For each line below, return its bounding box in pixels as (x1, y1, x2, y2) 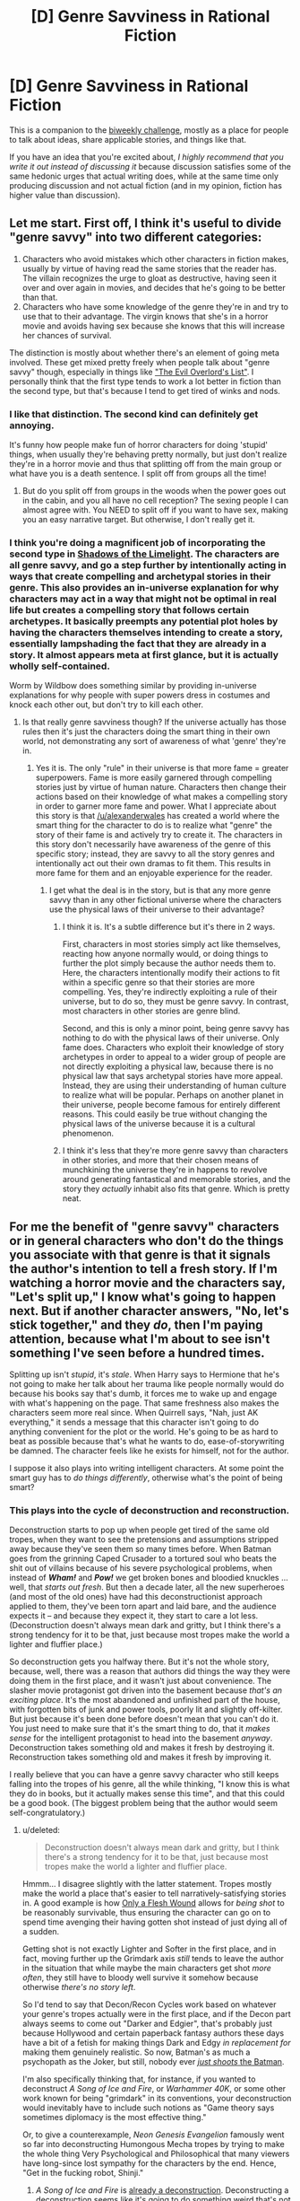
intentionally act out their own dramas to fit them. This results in (35, 858, 271, 869)
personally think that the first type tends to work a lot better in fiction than (9, 375, 282, 387)
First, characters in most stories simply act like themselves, (62, 939, 281, 950)
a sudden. (21, 1926, 60, 1937)
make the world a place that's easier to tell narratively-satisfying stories (21, 1888, 287, 1899)
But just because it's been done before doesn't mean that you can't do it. (9, 1714, 279, 1724)
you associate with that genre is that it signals (9, 1247, 271, 1262)
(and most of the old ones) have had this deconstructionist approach (9, 1592, 262, 1602)
